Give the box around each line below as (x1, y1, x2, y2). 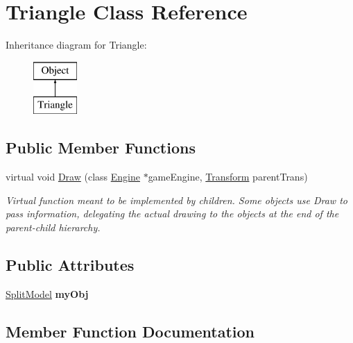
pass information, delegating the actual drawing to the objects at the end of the (6, 206, 339, 221)
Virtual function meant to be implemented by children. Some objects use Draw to (6, 192, 347, 207)
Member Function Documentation (6, 320, 255, 342)
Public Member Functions (6, 137, 196, 158)
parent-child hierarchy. (6, 219, 101, 234)
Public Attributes (6, 253, 135, 275)
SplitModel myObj (6, 286, 89, 301)
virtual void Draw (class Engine (6, 169, 140, 184)
